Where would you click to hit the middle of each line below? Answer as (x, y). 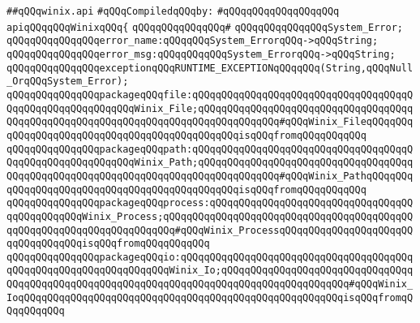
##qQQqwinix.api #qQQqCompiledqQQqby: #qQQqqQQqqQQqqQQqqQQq (173, 11)
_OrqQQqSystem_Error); (68, 82)
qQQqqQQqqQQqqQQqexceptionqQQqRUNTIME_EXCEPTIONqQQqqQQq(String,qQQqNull (210, 68)
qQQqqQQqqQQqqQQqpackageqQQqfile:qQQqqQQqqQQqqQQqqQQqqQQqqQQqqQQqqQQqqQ (210, 95)
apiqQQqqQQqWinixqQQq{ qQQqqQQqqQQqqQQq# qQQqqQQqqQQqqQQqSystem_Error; (205, 27)
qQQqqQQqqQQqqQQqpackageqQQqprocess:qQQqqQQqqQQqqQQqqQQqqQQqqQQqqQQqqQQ (210, 203)
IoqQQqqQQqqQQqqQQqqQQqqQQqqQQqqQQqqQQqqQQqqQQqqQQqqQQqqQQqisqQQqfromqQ (210, 297)
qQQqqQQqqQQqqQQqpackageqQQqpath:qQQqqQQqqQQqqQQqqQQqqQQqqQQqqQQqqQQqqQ (210, 149)
